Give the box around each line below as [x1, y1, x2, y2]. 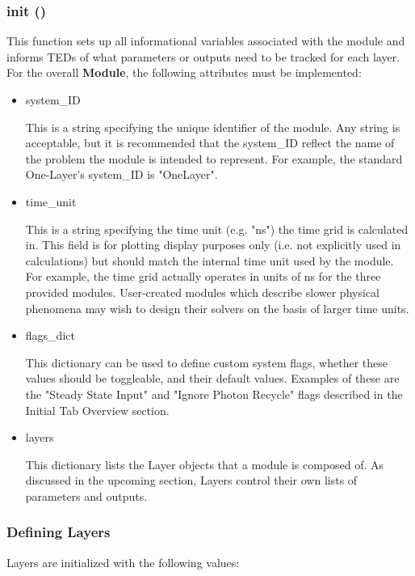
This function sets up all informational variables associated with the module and [6, 32, 405, 49]
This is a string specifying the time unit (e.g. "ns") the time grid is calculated [25, 220, 409, 237]
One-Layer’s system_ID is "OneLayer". [25, 166, 218, 183]
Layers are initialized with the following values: [6, 553, 240, 570]
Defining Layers [6, 522, 111, 542]
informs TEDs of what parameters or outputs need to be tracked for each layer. [6, 48, 400, 65]
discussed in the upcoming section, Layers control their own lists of [25, 472, 358, 489]
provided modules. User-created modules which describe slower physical [25, 283, 379, 300]
